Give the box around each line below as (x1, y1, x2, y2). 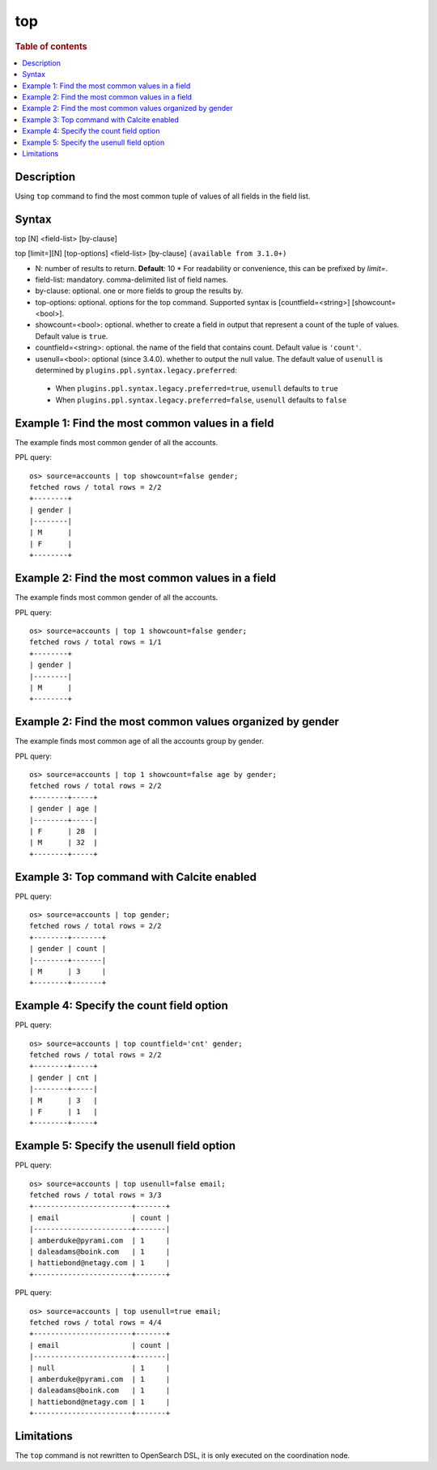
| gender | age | (29, 804, 98, 814)
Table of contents (15, 40, 88, 52)
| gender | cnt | (29, 1073, 98, 1082)
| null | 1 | (29, 1363, 171, 1372)
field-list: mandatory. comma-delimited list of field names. (35, 274, 228, 284)
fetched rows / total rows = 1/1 (29, 638, 162, 647)
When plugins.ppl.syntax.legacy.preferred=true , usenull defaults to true (55, 384, 339, 393)
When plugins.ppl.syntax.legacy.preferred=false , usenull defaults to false (55, 395, 347, 405)
